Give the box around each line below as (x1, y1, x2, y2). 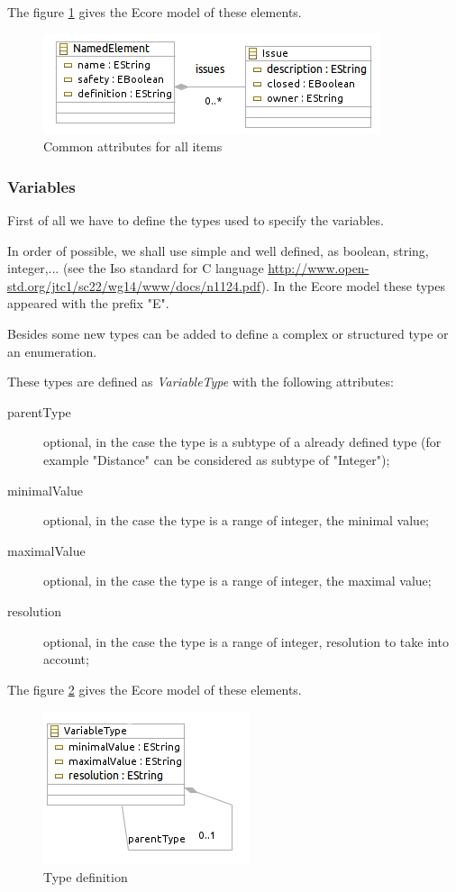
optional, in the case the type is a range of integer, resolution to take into (43, 632, 449, 651)
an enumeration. (7, 341, 97, 360)
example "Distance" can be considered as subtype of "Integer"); (43, 450, 390, 469)
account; (43, 650, 89, 669)
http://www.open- (268, 259, 369, 278)
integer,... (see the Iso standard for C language (7, 259, 264, 278)
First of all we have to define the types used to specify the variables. (7, 211, 384, 229)
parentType (7, 402, 71, 421)
